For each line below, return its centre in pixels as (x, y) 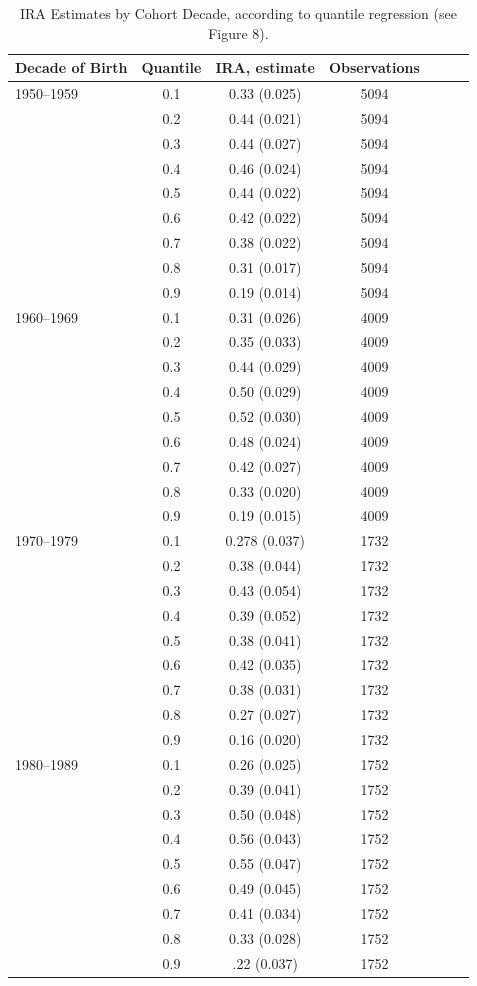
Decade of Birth (71, 67)
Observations (374, 67)
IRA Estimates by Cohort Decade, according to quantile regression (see (238, 13)
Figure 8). (238, 32)
